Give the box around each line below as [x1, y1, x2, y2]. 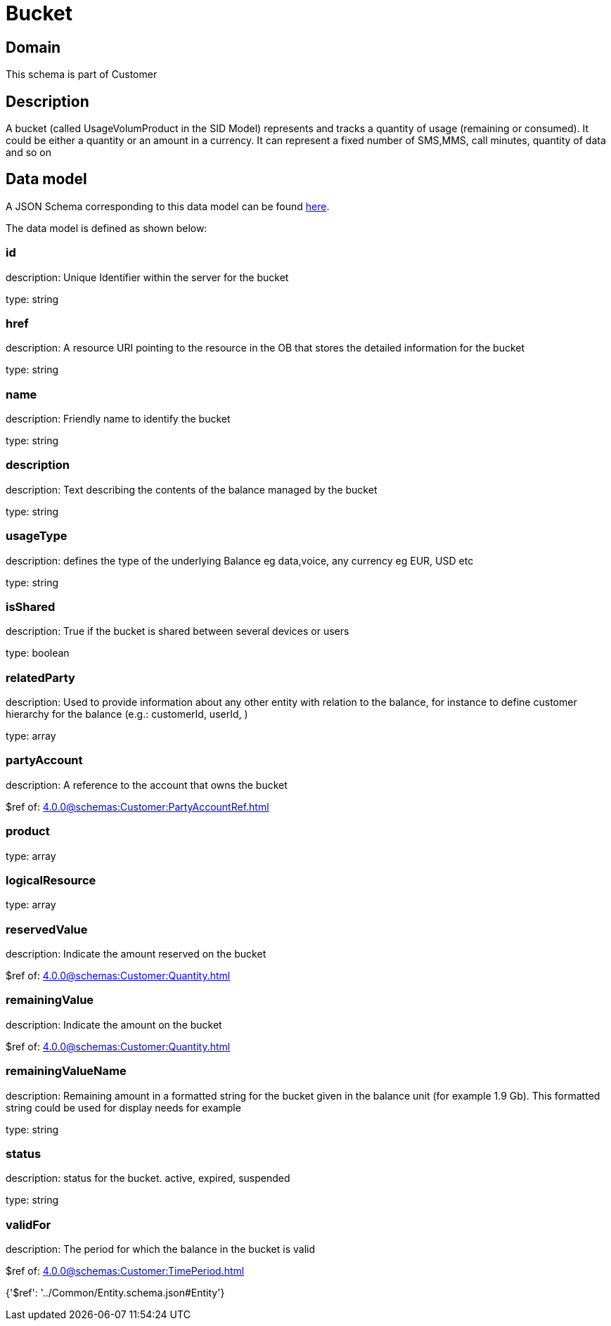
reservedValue [6, 922, 88, 936]
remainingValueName [6, 1064, 127, 1079]
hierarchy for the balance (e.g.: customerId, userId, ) [6, 708, 248, 721]
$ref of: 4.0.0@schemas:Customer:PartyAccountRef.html [6, 800, 269, 813]
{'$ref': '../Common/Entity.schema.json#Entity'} [6, 1287, 225, 1299]
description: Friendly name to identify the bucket [6, 413, 231, 425]
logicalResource [6, 873, 96, 887]
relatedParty [6, 670, 75, 685]
